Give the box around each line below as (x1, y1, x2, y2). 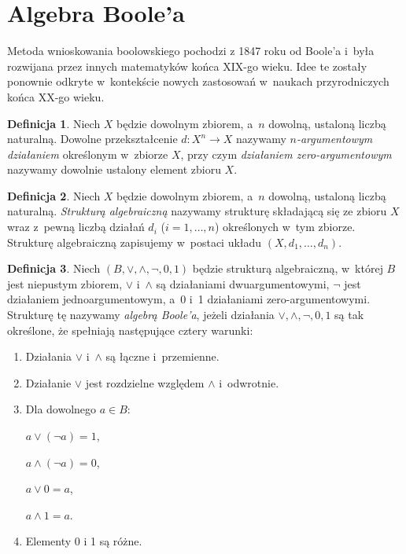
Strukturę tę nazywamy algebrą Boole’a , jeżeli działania (7, 306, 275, 323)
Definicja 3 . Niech (7, 260, 101, 277)
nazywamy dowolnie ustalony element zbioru (7, 161, 221, 178)
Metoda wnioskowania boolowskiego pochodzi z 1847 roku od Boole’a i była (7, 42, 375, 59)
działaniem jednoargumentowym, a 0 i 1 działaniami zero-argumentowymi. (7, 291, 371, 307)
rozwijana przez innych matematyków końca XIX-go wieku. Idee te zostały (7, 57, 367, 74)
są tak (334, 306, 364, 323)
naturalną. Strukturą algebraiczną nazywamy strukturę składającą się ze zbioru (7, 203, 387, 219)
